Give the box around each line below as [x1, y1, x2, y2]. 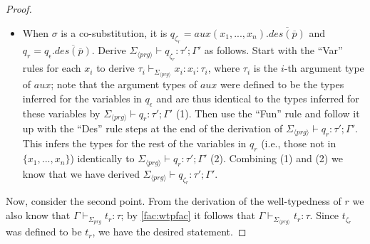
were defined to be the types [220, 77, 344, 92]
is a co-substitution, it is [61, 25, 168, 40]
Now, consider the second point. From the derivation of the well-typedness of [6, 193, 341, 208]
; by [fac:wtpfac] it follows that [120, 208, 255, 223]
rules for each [22, 60, 81, 75]
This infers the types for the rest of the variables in [22, 136, 247, 151]
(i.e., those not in [261, 136, 336, 151]
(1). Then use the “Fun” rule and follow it [175, 105, 360, 120]
